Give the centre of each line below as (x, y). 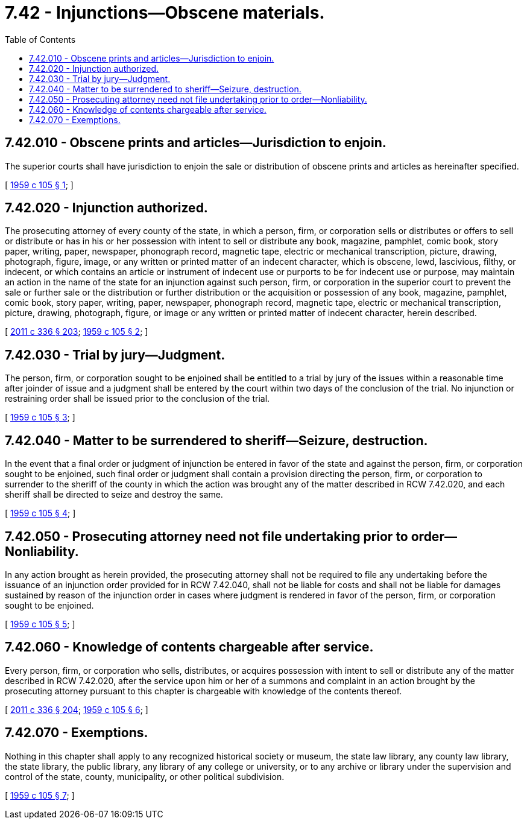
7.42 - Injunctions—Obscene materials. (165, 13)
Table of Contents (40, 39)
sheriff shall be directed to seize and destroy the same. (114, 495)
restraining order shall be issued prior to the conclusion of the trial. (137, 399)
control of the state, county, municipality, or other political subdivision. (145, 776)
